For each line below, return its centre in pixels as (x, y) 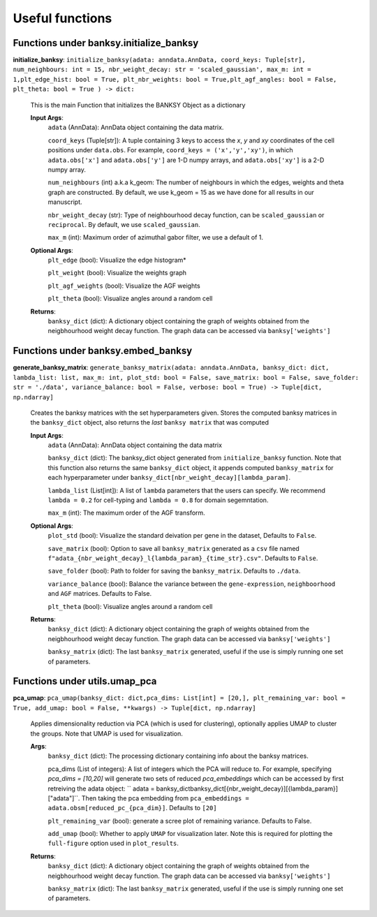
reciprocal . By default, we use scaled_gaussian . (124, 224)
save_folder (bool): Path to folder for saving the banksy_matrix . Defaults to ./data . (174, 571)
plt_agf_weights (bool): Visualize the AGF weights (124, 286)
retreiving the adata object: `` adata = (101, 788)
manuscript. (65, 202)
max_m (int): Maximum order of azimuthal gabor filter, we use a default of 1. (156, 237)
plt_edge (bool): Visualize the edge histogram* (117, 260)
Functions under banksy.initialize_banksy (106, 43)
